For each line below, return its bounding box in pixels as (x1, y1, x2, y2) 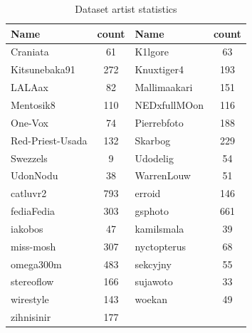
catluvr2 (11, 186, 47, 201)
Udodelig (135, 150, 174, 165)
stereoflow (11, 274, 54, 289)
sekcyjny (135, 256, 172, 271)
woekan (135, 292, 167, 307)
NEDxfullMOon (135, 97, 204, 112)
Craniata (11, 44, 49, 59)
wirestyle (11, 292, 49, 307)
